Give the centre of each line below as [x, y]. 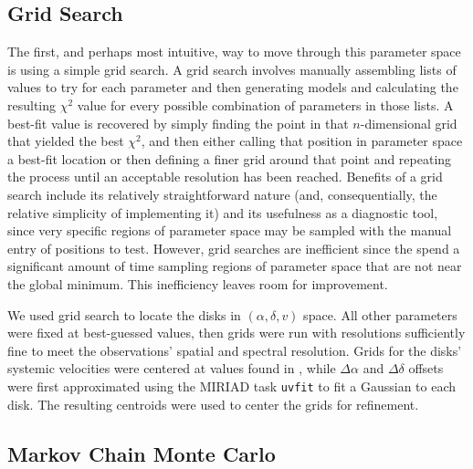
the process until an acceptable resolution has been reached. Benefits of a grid [225, 177]
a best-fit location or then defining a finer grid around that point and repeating [230, 158]
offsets [426, 368]
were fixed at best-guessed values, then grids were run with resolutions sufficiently [236, 333]
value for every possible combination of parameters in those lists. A [265, 104]
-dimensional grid [409, 123]
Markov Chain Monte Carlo [142, 453]
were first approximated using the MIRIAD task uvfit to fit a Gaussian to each [232, 386]
